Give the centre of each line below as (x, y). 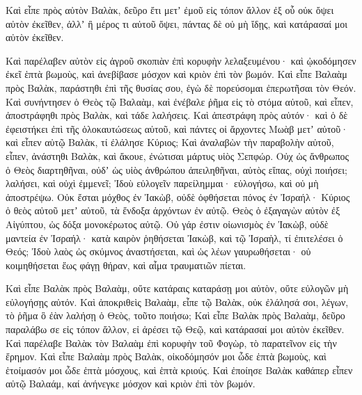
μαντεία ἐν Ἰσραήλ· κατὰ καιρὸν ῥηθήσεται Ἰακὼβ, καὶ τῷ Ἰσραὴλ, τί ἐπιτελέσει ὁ (174, 237)
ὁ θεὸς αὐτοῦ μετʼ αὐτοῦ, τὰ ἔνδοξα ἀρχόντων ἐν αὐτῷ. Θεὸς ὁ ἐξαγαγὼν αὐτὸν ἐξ (173, 210)
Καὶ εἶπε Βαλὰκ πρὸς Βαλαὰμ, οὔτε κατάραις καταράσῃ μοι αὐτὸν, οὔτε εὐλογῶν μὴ (177, 288)
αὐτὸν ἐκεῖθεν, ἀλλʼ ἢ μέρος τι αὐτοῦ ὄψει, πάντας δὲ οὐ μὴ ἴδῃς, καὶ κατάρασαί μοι (176, 23)
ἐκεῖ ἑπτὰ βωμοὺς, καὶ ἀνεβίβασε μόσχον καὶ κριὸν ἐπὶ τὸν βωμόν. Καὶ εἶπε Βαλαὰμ (176, 74)
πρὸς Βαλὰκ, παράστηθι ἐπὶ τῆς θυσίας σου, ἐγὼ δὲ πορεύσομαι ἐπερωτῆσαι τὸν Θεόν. (181, 87)
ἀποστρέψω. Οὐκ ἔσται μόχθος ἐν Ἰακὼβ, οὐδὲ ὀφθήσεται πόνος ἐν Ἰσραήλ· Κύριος (178, 196)
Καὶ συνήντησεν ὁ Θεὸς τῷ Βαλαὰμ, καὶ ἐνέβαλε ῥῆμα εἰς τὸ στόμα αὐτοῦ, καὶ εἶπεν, (180, 101)
